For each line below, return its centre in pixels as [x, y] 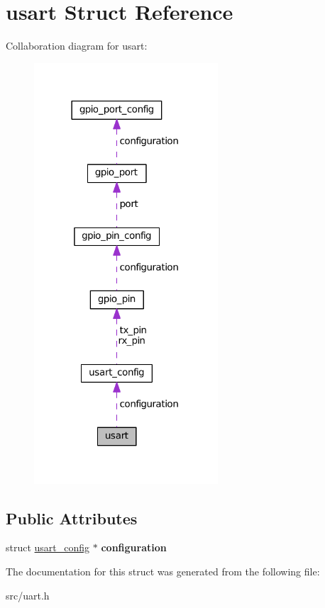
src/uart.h [28, 595]
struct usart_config [48, 547]
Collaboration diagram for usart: [77, 46]
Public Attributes [72, 518]
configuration [134, 547]
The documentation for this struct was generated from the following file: [163, 572]
